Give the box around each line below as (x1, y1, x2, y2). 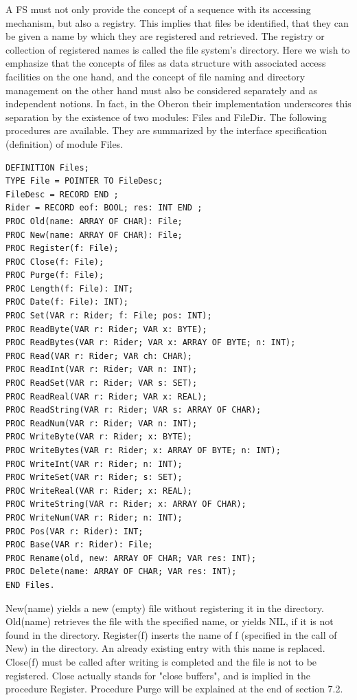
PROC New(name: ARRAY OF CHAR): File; (5, 230, 183, 240)
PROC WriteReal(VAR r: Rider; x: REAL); (5, 485, 193, 496)
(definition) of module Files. (5, 136, 124, 151)
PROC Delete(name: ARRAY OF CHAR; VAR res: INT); (5, 567, 237, 577)
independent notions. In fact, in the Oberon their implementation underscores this (5, 96, 352, 111)
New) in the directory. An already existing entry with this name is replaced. (5, 641, 325, 655)
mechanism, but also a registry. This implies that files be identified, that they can (5, 15, 349, 30)
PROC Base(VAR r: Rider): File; (5, 540, 153, 550)
